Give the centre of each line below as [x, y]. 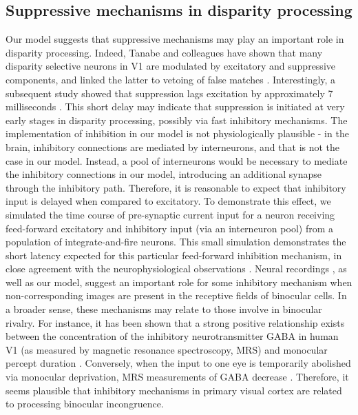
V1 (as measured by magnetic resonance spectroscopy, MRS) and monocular [167, 349]
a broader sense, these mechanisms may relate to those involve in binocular [164, 309]
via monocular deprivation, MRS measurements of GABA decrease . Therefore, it [177, 377]
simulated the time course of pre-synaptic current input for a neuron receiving [170, 214]
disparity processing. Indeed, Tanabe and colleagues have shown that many [164, 52]
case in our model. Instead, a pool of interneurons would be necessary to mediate [177, 160]
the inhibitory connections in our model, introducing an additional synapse [164, 174]
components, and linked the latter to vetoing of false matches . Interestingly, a [171, 79]
